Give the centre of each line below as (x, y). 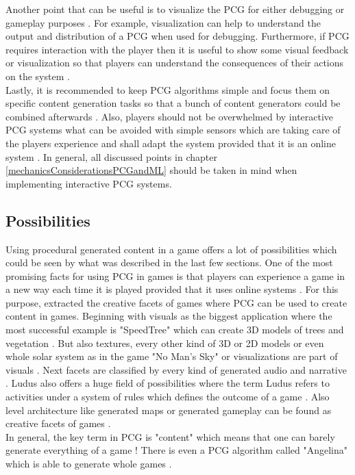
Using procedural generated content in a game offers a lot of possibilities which (171, 249)
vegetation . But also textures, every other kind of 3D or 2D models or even (165, 343)
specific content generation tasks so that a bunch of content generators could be (173, 103)
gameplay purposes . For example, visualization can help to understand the (163, 22)
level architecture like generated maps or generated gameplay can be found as (169, 410)
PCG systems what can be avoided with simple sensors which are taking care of (173, 130)
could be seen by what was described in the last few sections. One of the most (169, 262)
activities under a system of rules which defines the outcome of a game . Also (168, 397)
